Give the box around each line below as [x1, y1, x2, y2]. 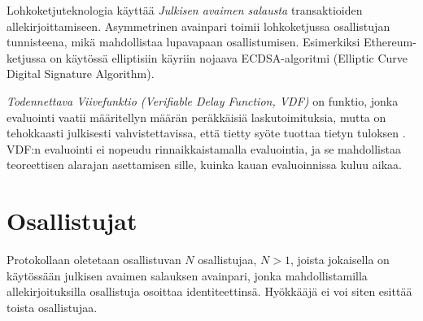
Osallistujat [7, 204, 137, 237]
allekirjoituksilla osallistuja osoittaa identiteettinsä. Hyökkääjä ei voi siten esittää [7, 283, 412, 300]
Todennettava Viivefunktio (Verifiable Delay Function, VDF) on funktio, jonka [7, 92, 399, 109]
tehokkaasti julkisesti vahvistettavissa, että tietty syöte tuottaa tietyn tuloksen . [7, 124, 406, 141]
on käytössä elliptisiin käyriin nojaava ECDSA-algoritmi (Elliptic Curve [50, 49, 408, 66]
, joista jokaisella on [290, 251, 390, 268]
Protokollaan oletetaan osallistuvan [7, 251, 181, 268]
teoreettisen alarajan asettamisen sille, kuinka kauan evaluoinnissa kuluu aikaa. [7, 156, 402, 173]
